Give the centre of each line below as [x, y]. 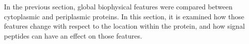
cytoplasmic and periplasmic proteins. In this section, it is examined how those [124, 16]
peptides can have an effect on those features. [73, 35]
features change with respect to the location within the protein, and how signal [124, 26]
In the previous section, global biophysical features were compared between [118, 6]
